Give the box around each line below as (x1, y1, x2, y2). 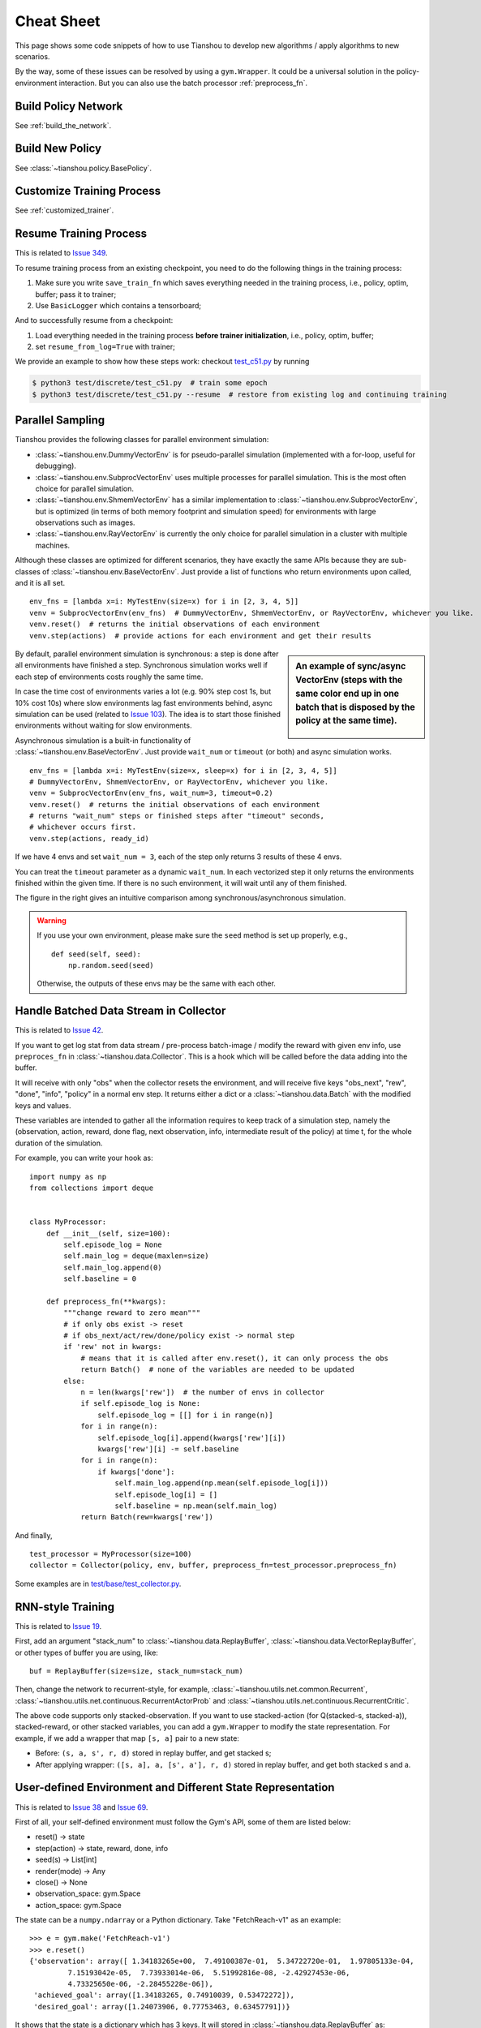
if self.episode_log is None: (80, 1399, 201, 1408)
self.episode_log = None (63, 1240, 162, 1249)
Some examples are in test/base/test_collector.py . (15, 1579, 182, 1588)
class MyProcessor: (29, 1218, 107, 1227)
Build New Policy (15, 142, 101, 156)
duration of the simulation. (15, 1138, 103, 1148)
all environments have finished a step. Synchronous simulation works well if (15, 660, 268, 670)
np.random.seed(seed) (67, 960, 154, 969)
